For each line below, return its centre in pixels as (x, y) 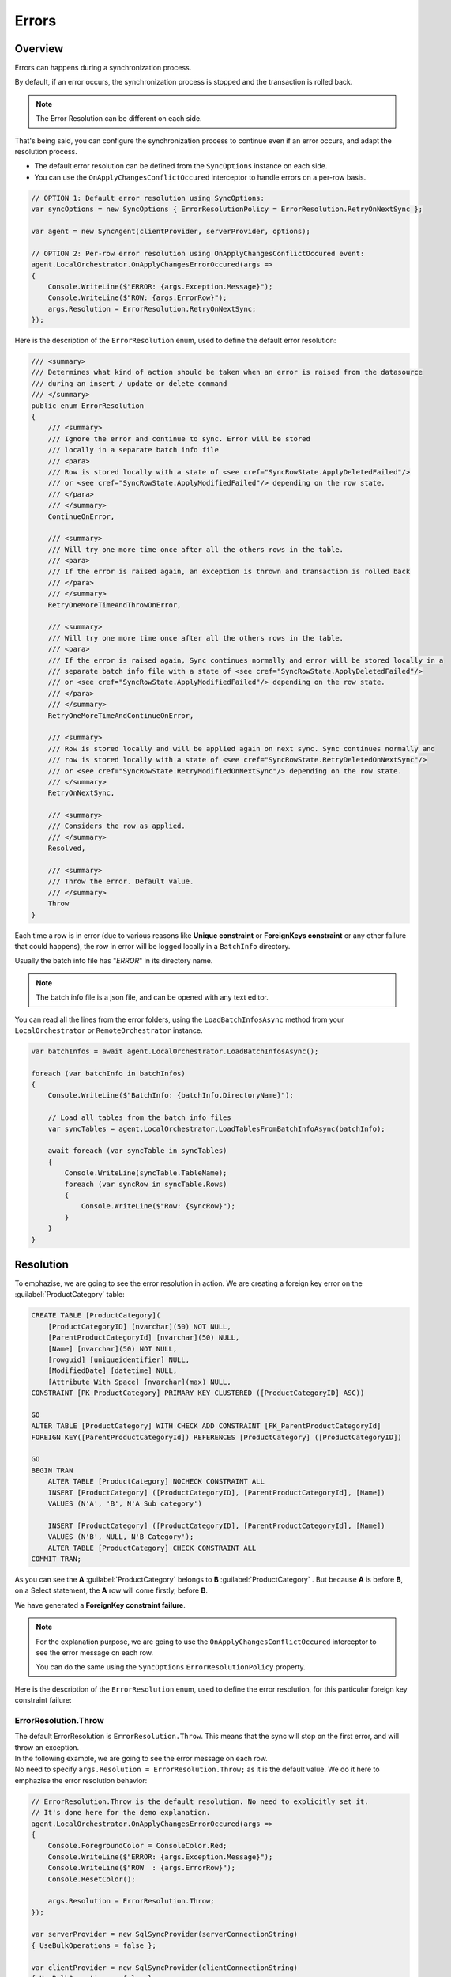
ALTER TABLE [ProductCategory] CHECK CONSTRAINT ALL (152, 1548)
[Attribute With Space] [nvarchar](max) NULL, (140, 1382)
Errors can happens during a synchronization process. (103, 68)
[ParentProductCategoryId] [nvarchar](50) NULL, (144, 1338)
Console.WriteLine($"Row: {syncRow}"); (158, 1206)
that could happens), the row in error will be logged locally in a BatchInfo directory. (152, 946)
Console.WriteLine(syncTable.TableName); (146, 1173)
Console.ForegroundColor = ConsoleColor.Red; (137, 1846)
